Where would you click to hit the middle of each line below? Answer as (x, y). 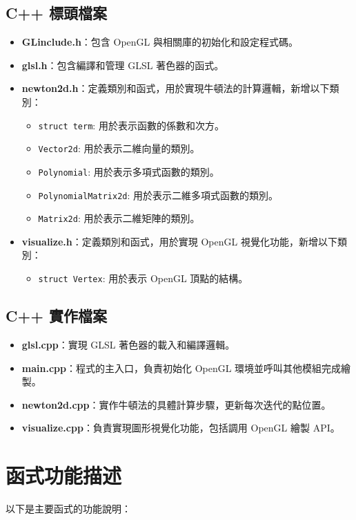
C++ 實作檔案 (57, 316)
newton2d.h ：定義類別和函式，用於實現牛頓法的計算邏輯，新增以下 (176, 88)
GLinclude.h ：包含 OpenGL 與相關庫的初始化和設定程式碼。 (160, 42)
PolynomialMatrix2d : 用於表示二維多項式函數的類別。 (158, 195)
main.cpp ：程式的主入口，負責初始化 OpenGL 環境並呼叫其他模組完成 (181, 368)
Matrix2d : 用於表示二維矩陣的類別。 (119, 218)
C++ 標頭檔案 (57, 13)
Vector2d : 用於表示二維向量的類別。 (119, 148)
